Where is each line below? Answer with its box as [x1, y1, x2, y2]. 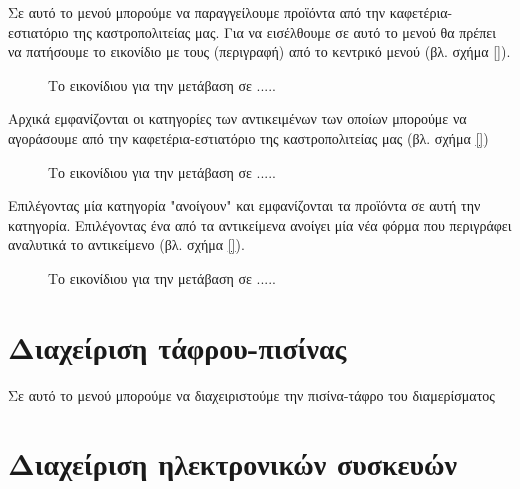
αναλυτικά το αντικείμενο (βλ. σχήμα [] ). [8, 234, 245, 255]
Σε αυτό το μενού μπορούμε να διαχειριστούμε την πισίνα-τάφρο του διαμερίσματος [8, 384, 495, 405]
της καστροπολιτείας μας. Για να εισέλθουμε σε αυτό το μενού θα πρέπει [73, 21, 496, 42]
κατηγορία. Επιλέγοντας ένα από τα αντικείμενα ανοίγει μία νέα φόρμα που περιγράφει [8, 214, 512, 235]
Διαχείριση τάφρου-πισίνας [8, 326, 347, 367]
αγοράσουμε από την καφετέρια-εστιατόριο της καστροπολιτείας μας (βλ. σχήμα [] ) [8, 127, 489, 148]
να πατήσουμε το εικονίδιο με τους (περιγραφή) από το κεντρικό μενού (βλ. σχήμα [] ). [8, 41, 511, 62]
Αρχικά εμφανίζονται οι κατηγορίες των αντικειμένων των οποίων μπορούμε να [8, 108, 467, 129]
